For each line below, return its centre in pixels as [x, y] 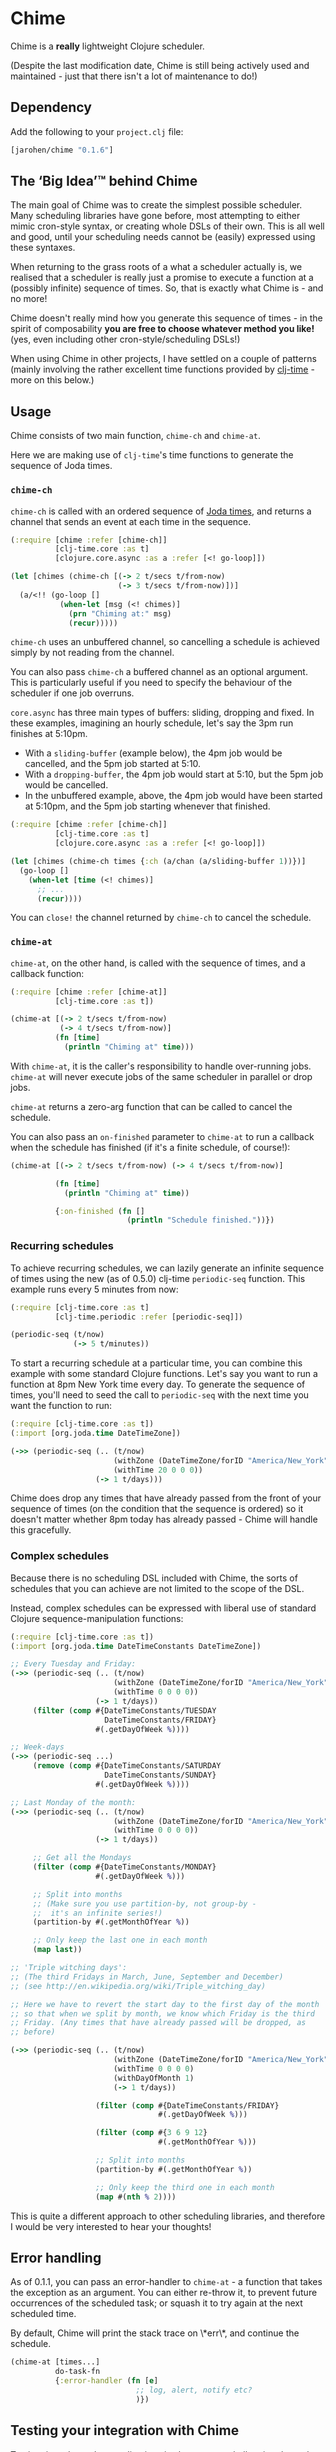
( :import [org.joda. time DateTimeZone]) [96, 1433]
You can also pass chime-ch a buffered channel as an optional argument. [159, 672]
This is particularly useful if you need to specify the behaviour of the [151, 683]
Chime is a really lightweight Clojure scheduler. [107, 46]
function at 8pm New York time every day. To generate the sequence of [158, 1384]
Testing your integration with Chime [125, 2430]
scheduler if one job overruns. [72, 693]
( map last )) [57, 1950]
